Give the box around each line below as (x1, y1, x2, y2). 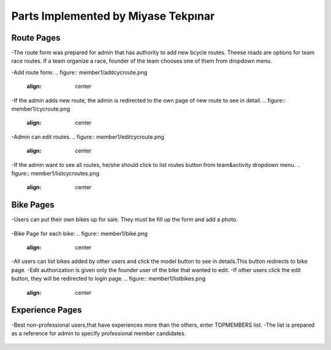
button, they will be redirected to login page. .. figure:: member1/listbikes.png (11, 275, 205, 282)
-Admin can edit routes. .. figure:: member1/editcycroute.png (11, 133, 165, 141)
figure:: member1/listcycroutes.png (11, 169, 100, 177)
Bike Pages (11, 200, 55, 210)
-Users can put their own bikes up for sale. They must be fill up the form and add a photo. (11, 216, 238, 224)
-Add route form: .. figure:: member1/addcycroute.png (11, 68, 148, 76)
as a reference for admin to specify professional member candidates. (11, 329, 186, 337)
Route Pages (11, 33, 61, 43)
